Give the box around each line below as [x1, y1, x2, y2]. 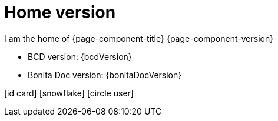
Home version [4, 2, 116, 22]
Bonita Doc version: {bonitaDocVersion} [28, 69, 182, 80]
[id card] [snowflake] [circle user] [4, 88, 134, 98]
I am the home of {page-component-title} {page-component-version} [4, 33, 274, 43]
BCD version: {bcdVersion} [28, 51, 132, 62]
